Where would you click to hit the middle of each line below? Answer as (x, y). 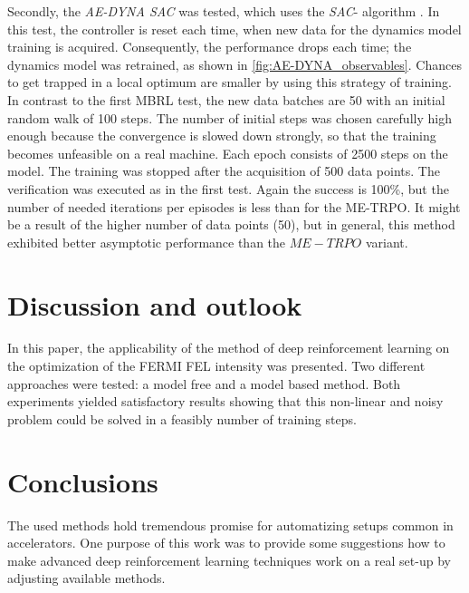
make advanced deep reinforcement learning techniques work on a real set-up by (229, 560)
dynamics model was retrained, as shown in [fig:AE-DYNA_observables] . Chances (234, 64)
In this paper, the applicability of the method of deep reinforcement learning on (229, 348)
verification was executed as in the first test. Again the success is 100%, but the (228, 188)
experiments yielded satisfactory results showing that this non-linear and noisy (225, 401)
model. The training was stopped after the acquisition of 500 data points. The (224, 171)
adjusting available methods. (86, 578)
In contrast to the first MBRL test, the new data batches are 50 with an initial (226, 99)
